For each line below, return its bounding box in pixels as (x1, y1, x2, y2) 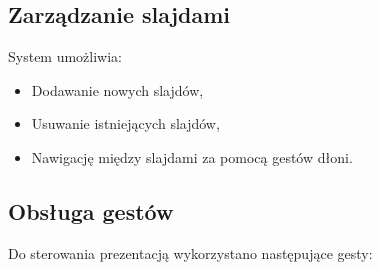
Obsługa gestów (8, 195, 174, 226)
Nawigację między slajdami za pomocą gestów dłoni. (31, 146, 353, 167)
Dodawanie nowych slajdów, (31, 79, 204, 100)
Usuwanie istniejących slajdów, (31, 113, 220, 134)
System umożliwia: (8, 46, 123, 67)
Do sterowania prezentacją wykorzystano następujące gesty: (8, 242, 373, 263)
